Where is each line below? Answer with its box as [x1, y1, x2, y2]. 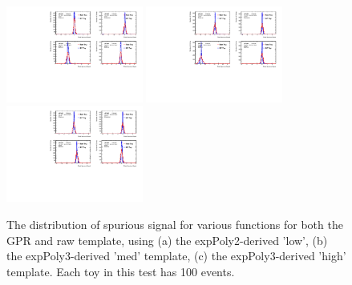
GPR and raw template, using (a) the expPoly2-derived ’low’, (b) [6, 231, 328, 248]
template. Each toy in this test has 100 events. [6, 263, 235, 279]
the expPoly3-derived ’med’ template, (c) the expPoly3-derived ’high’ [6, 247, 346, 264]
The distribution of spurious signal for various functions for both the [6, 215, 343, 232]
